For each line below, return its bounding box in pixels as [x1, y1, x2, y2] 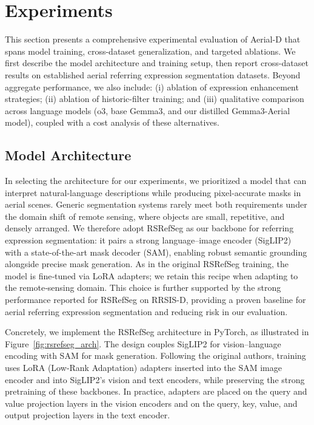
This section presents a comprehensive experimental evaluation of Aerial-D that [5, 33, 301, 46]
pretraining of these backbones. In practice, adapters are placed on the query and [5, 385, 307, 398]
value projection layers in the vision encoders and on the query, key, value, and [5, 396, 298, 409]
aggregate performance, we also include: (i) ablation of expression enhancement [5, 80, 299, 93]
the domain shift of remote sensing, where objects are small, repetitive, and [5, 209, 285, 222]
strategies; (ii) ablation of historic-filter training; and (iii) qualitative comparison [5, 92, 304, 105]
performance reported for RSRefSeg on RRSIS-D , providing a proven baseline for [5, 293, 306, 306]
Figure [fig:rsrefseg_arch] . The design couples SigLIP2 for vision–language [5, 337, 281, 350]
